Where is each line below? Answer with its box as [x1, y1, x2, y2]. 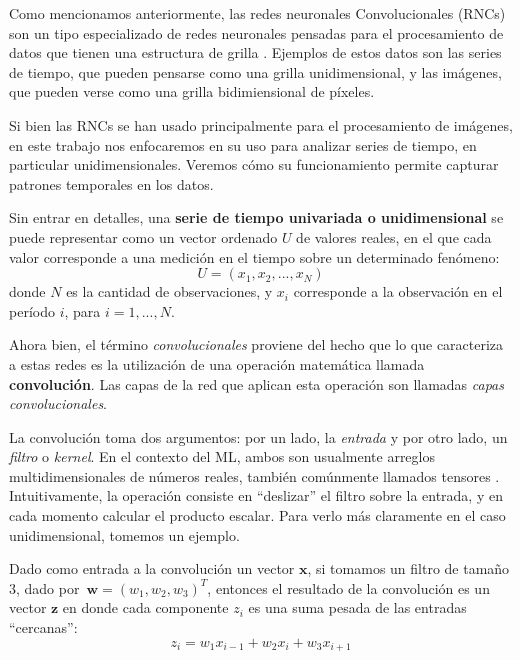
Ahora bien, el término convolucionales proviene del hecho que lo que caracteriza [9, 334, 504, 355]
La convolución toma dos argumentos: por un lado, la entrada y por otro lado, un [9, 426, 508, 447]
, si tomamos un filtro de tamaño [307, 558, 510, 579]
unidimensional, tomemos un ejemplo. [9, 524, 240, 545]
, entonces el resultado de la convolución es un [207, 577, 490, 598]
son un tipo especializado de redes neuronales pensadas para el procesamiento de [9, 22, 504, 43]
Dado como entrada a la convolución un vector [9, 558, 295, 579]
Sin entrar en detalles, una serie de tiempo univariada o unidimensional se [9, 207, 504, 228]
